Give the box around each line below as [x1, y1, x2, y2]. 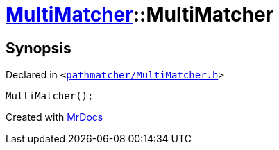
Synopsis [6, 39, 71, 57]
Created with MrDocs [6, 111, 103, 124]
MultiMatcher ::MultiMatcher [6, 3, 274, 26]
